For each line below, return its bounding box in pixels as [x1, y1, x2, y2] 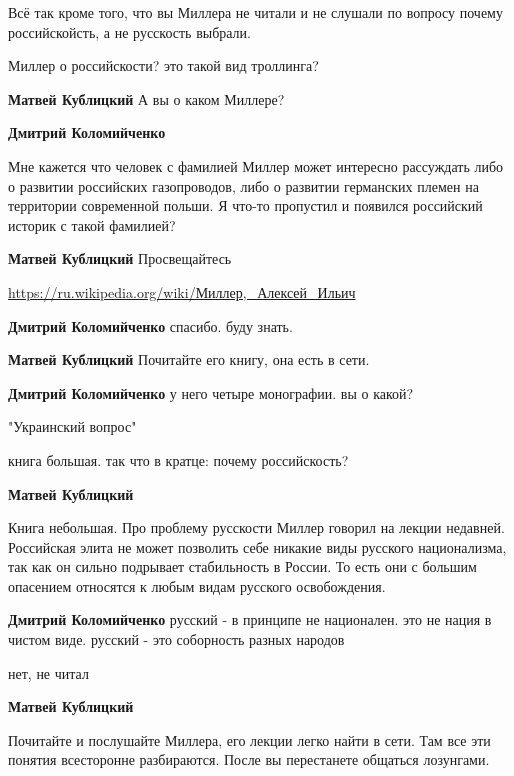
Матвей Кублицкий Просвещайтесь [8, 248, 232, 269]
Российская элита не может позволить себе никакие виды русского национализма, [8, 536, 507, 557]
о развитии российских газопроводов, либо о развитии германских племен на [8, 175, 479, 196]
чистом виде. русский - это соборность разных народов [8, 629, 345, 650]
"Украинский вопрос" [8, 416, 137, 437]
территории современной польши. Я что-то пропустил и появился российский [8, 195, 483, 216]
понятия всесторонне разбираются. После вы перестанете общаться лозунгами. [8, 749, 490, 770]
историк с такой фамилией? [8, 214, 176, 235]
